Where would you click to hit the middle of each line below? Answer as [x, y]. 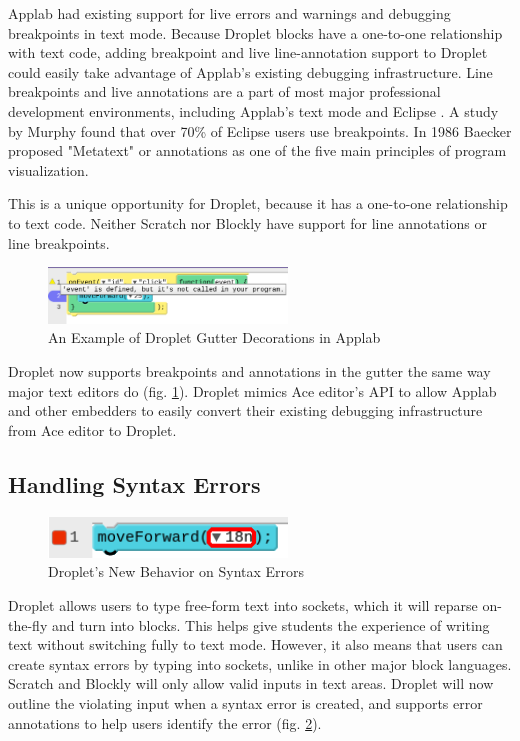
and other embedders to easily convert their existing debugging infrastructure [245, 410]
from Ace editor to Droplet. [92, 429]
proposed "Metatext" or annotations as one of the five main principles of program [257, 150]
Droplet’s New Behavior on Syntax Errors [176, 571]
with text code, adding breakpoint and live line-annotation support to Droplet [248, 52]
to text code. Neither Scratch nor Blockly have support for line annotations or [247, 222]
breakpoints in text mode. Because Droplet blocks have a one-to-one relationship [255, 32]
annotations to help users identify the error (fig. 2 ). [165, 722]
